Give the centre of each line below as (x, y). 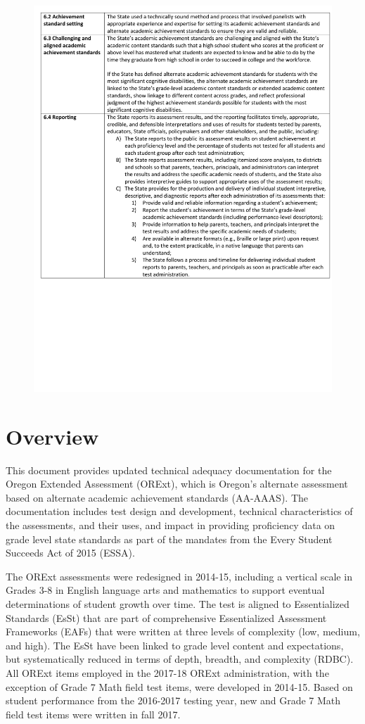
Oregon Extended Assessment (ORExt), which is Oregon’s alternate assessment (177, 484)
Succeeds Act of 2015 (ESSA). (70, 553)
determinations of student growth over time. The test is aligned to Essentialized (178, 603)
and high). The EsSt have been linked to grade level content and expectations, (175, 645)
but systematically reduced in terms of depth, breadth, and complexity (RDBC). (180, 659)
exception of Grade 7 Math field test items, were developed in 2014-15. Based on (179, 686)
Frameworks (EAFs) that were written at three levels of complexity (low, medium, (183, 631)
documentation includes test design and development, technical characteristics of (179, 511)
